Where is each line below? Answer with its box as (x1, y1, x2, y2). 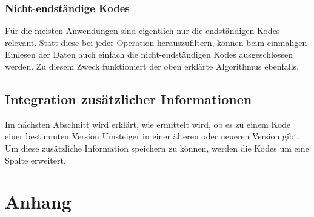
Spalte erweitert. (5, 153, 66, 166)
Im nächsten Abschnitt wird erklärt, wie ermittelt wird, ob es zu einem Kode (5, 118, 291, 130)
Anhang (5, 189, 72, 214)
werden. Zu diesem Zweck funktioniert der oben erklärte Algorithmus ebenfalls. (5, 60, 299, 72)
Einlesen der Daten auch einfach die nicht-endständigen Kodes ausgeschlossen (5, 48, 293, 61)
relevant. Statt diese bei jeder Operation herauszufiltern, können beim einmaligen (5, 36, 307, 48)
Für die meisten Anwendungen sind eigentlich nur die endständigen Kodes (5, 24, 280, 37)
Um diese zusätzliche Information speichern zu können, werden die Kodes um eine (5, 141, 309, 154)
